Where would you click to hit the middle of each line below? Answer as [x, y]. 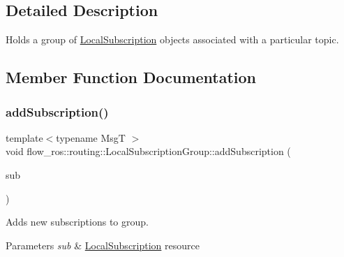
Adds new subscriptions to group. [77, 222]
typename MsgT [91, 137]
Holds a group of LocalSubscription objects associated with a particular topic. [172, 39]
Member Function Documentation [131, 77]
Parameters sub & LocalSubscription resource [103, 245]
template [24, 137]
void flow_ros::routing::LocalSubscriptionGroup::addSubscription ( [148, 151]
